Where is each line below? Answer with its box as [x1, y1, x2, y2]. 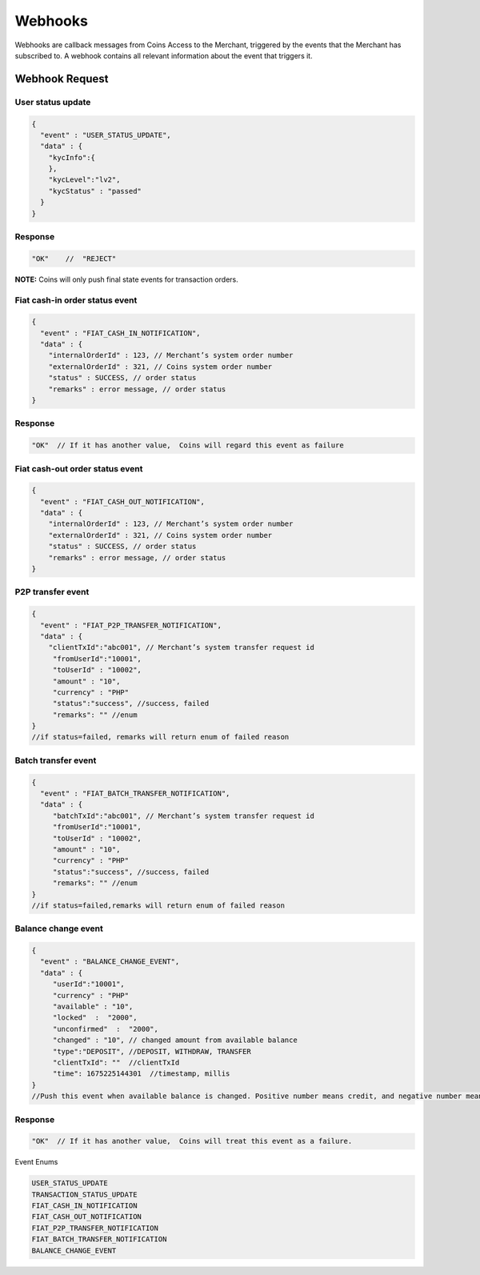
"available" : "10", [52, 1002, 134, 1012]
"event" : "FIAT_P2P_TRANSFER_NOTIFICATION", [40, 620, 222, 630]
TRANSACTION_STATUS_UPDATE [31, 1189, 138, 1199]
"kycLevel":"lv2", [48, 175, 121, 184]
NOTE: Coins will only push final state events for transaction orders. [14, 275, 239, 284]
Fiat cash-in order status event [14, 295, 138, 306]
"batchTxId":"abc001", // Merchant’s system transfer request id [52, 811, 315, 820]
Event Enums [14, 1157, 58, 1167]
